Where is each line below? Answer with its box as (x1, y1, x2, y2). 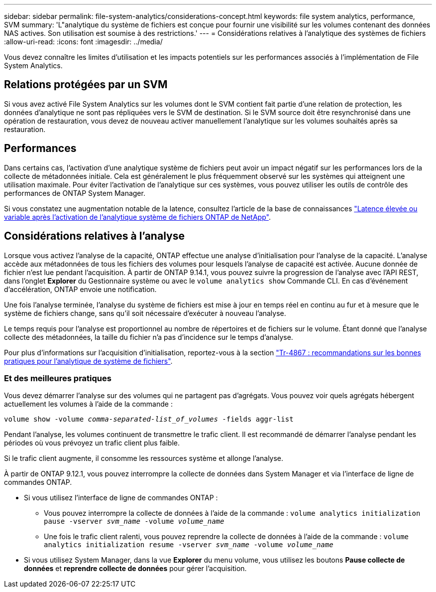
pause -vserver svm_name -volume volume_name (44, 517, 224, 526)
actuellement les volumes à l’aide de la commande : (4, 400, 173, 409)
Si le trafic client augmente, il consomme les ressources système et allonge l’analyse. (4, 454, 284, 463)
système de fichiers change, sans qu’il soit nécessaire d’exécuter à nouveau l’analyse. (4, 308, 286, 317)
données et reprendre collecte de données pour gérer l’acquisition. (24, 564, 247, 573)
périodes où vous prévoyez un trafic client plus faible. (4, 439, 180, 447)
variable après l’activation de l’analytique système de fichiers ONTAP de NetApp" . (4, 212, 271, 221)
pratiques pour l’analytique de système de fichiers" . (4, 356, 173, 365)
